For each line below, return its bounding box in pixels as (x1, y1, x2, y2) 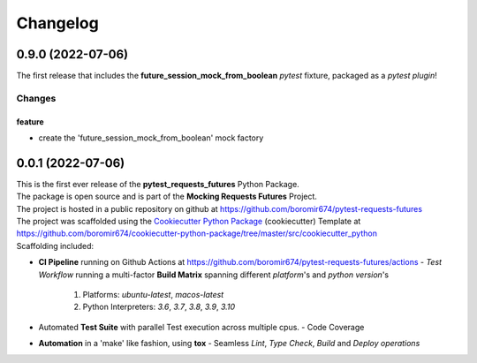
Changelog (16, 13, 99, 33)
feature (16, 116, 44, 127)
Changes (16, 92, 57, 104)
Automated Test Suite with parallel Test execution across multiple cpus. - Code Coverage (38, 321, 365, 332)
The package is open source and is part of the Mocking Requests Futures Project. (16, 191, 318, 202)
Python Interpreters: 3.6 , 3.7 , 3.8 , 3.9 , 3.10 (82, 301, 236, 313)
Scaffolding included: (16, 240, 95, 251)
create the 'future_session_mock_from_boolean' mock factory (38, 132, 264, 143)
